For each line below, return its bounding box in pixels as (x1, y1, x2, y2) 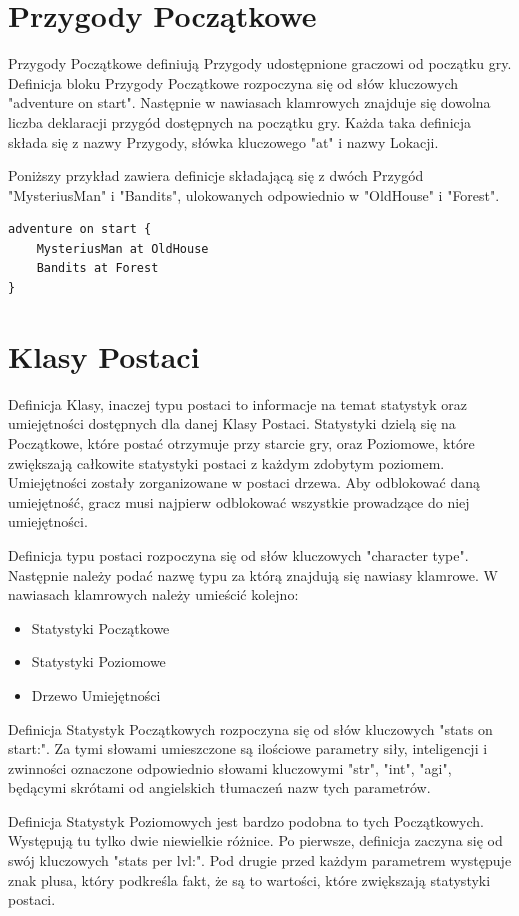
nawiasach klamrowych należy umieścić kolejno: (8, 584, 299, 605)
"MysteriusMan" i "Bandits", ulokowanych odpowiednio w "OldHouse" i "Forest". (8, 184, 500, 205)
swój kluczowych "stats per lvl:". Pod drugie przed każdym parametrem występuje (8, 850, 512, 871)
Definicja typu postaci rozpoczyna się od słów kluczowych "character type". (8, 544, 469, 565)
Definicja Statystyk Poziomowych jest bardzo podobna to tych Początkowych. (8, 810, 484, 831)
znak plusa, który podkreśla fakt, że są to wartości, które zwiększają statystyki (8, 869, 491, 890)
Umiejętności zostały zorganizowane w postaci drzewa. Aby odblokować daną (8, 472, 481, 493)
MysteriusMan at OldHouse (36, 241, 209, 256)
